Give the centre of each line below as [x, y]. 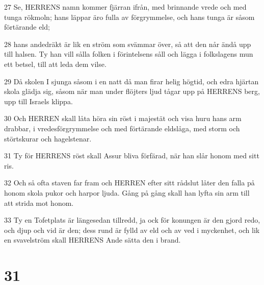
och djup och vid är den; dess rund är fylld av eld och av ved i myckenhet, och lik [132, 230]
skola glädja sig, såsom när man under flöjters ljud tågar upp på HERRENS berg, [132, 91]
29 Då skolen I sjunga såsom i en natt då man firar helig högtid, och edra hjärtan [131, 81]
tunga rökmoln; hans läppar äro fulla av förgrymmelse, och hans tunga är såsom [129, 17]
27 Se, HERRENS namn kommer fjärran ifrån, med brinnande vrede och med [125, 7]
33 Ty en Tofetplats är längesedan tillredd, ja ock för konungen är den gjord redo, [132, 220]
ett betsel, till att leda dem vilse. [55, 64]
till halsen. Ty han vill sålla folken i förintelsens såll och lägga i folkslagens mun [129, 54]
